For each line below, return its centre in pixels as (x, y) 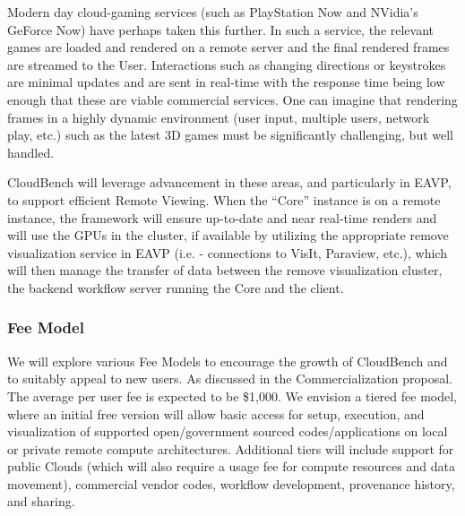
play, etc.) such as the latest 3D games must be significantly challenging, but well (231, 135)
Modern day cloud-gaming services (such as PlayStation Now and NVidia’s (213, 12)
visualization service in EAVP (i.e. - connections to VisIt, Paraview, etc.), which (227, 252)
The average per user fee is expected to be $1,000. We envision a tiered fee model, (232, 396)
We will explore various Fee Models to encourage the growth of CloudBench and (228, 361)
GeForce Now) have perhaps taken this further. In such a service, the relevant (221, 29)
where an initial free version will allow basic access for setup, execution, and (216, 413)
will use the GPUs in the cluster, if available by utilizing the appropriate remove (228, 235)
